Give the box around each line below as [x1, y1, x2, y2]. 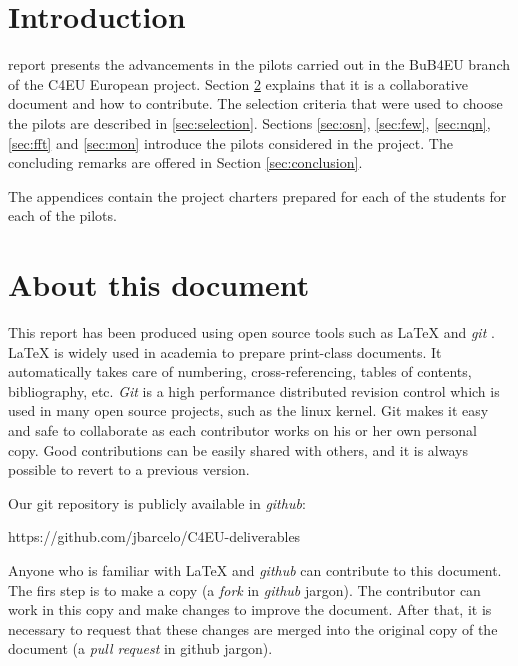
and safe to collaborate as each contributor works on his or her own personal [8, 419, 477, 440]
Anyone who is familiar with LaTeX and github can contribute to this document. [8, 559, 502, 580]
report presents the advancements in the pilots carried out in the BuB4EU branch [8, 54, 511, 75]
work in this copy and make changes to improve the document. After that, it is [8, 599, 492, 620]
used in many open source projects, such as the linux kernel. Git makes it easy [8, 400, 489, 421]
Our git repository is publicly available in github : [8, 492, 306, 513]
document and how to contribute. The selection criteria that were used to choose [8, 93, 503, 114]
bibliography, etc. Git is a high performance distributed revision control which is [8, 380, 500, 401]
